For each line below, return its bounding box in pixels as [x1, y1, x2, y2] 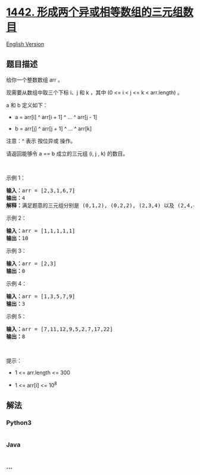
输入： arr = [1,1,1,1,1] [6, 227, 76, 234]
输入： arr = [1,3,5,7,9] [6, 293, 76, 300]
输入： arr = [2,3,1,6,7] [6, 187, 76, 194]
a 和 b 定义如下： [6, 101, 49, 108]
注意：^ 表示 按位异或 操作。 [6, 137, 76, 144]
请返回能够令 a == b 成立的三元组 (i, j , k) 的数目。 [6, 150, 129, 157]
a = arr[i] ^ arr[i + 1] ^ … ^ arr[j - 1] [14, 113, 98, 120]
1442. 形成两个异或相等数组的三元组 [6, 5, 183, 19]
